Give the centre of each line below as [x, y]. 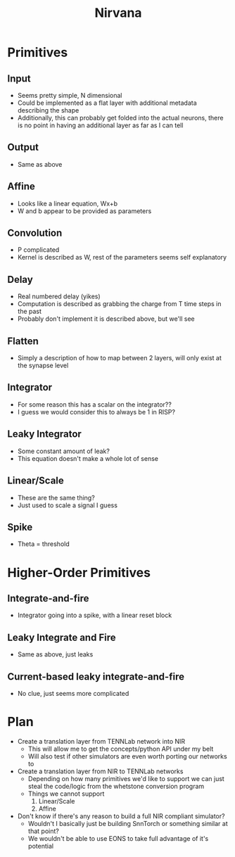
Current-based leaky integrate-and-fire [96, 677]
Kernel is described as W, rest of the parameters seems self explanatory [122, 258]
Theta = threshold [44, 544]
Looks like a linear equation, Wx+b [68, 203]
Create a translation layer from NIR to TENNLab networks [100, 771]
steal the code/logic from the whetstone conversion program [116, 786]
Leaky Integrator [45, 434]
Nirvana [118, 13]
